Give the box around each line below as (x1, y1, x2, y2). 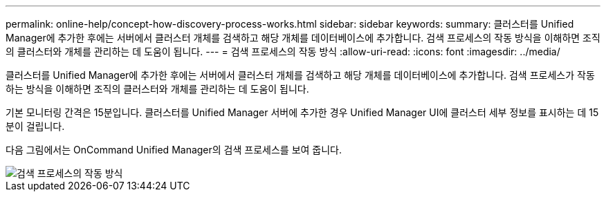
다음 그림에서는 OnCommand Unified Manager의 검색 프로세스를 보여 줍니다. (6, 144, 342, 156)
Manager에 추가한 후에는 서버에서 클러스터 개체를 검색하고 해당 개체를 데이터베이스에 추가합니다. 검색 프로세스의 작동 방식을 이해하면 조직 (6, 32, 600, 44)
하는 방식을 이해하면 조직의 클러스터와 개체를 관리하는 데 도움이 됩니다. (6, 83, 309, 95)
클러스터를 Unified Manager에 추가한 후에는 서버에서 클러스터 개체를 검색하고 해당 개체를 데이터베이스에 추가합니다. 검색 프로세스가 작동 (6, 69, 595, 81)
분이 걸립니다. (6, 120, 65, 132)
